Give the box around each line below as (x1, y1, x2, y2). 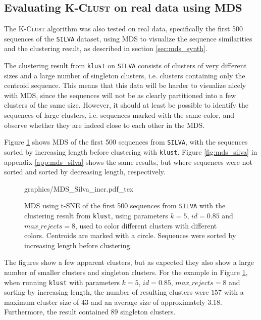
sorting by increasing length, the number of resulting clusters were (4, 287, 209, 297)
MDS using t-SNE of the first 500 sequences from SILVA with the (24, 200, 226, 211)
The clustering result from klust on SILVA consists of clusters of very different (4, 60, 247, 71)
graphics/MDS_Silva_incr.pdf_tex (24, 183, 134, 194)
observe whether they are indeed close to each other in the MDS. (4, 119, 205, 130)
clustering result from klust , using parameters (24, 210, 168, 221)
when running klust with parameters (4, 277, 120, 287)
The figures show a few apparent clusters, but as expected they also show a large (4, 257, 254, 267)
